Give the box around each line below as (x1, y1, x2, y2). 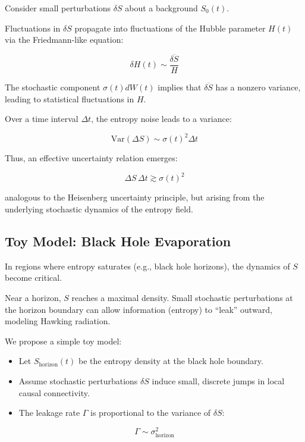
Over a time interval (5, 112, 78, 125)
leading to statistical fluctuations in (5, 92, 134, 105)
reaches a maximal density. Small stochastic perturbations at (71, 291, 293, 304)
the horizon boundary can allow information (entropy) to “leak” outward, (5, 303, 272, 315)
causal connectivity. (18, 386, 90, 399)
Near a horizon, (5, 291, 61, 304)
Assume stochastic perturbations (18, 374, 138, 387)
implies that (158, 81, 202, 93)
